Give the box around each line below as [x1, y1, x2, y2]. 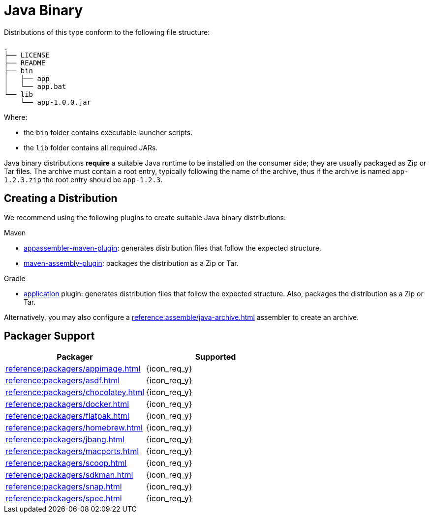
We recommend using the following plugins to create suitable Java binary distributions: [4, 213, 286, 222]
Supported [195, 352, 236, 362]
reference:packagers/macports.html [5, 446, 139, 457]
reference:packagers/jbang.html [5, 434, 124, 445]
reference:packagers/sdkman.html [5, 470, 133, 480]
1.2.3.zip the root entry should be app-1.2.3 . [4, 175, 163, 184]
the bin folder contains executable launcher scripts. [24, 128, 193, 137]
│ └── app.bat [4, 82, 66, 90]
